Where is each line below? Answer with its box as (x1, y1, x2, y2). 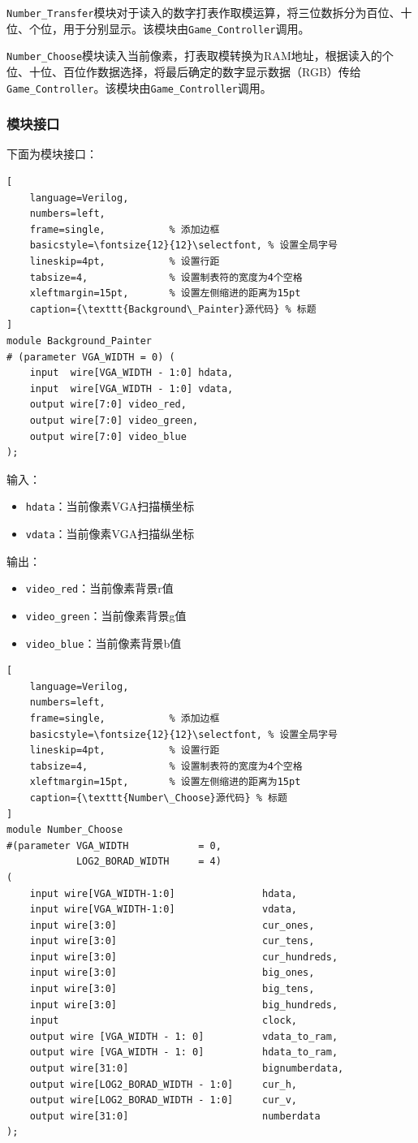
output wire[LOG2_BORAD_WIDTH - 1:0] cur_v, (29, 1094, 297, 1106)
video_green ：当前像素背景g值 (25, 606, 187, 623)
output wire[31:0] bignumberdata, (29, 1063, 344, 1075)
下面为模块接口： (6, 145, 97, 162)
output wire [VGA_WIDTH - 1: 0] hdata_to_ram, (29, 1046, 338, 1059)
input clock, (29, 1015, 297, 1027)
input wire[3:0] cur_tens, (29, 935, 315, 947)
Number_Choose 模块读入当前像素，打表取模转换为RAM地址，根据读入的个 (6, 47, 394, 64)
